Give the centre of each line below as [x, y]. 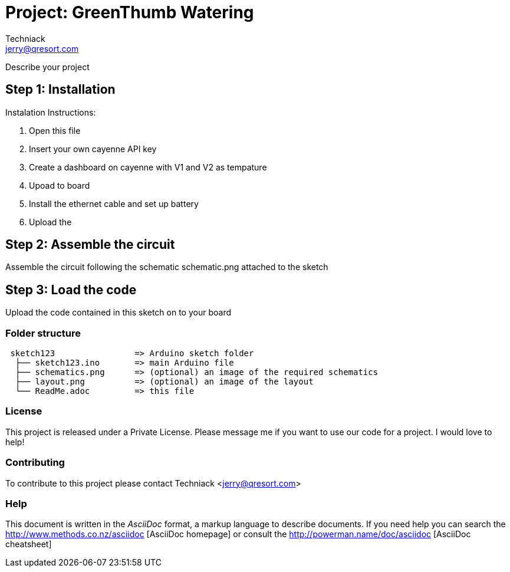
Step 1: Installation [60, 90]
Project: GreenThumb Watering [130, 12]
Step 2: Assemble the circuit [90, 245]
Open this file [55, 130]
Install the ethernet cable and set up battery [114, 203]
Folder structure [43, 333]
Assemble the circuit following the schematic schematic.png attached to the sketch [167, 267]
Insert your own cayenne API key [93, 149]
